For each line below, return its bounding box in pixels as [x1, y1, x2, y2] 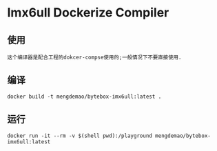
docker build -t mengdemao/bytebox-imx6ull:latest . [7, 93, 162, 100]
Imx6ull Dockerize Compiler [7, 5, 169, 21]
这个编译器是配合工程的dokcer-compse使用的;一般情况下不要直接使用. [7, 54, 182, 61]
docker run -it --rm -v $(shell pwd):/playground [7, 132, 153, 139]
